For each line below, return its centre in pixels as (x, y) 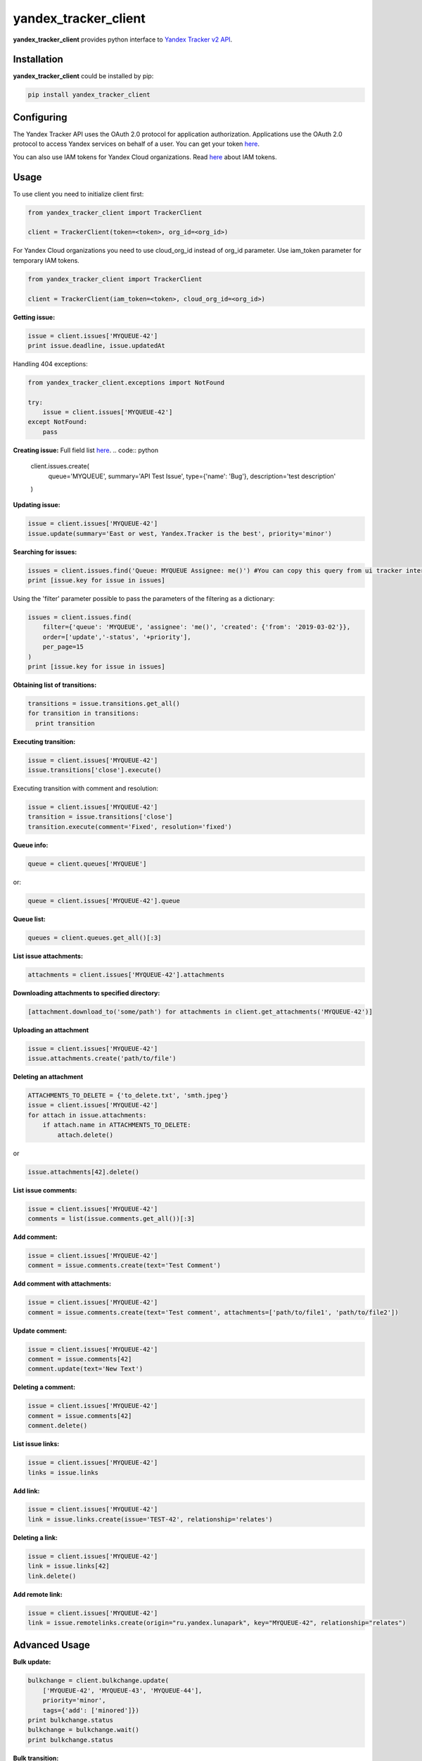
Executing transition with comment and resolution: (85, 788)
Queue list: (29, 919)
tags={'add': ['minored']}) (91, 1710)
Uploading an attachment (51, 1030)
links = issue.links (63, 1473)
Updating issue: (37, 505)
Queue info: (31, 845)
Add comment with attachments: (62, 1284)
